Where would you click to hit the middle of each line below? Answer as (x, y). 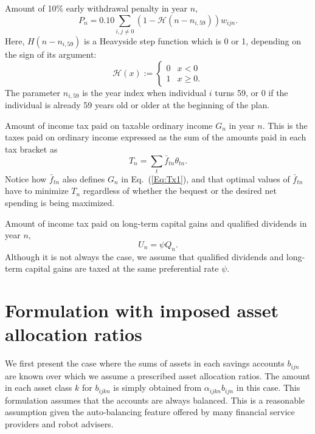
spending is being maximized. (60, 203)
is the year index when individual (144, 92)
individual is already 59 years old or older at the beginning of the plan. (137, 104)
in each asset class (39, 387)
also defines (84, 178)
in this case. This (268, 387)
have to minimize (37, 191)
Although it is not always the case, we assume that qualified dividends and (144, 256)
